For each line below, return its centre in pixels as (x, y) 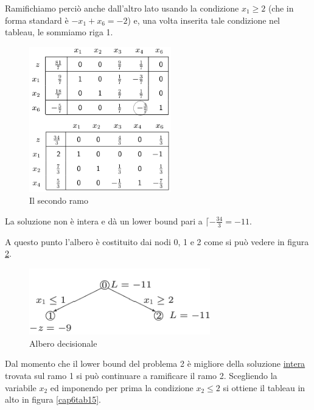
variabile (21, 387)
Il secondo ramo (59, 200)
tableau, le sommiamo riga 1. (59, 32)
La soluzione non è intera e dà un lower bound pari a (104, 221)
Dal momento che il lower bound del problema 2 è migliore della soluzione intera (155, 363)
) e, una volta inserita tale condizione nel (204, 20)
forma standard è (37, 20)
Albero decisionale (63, 343)
